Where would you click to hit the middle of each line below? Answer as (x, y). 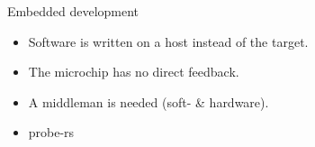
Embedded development (73, 11)
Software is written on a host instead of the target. (168, 41)
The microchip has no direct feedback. (134, 72)
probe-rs (51, 132)
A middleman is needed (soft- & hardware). (148, 101)
